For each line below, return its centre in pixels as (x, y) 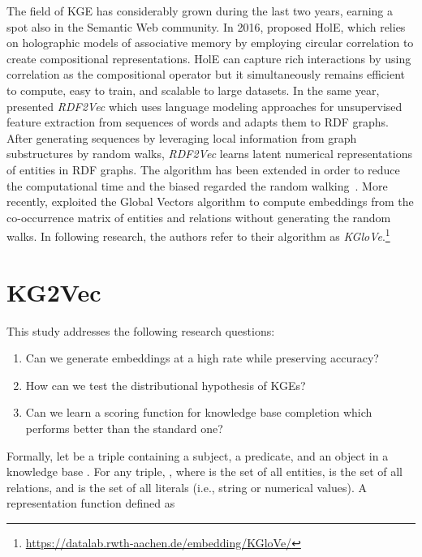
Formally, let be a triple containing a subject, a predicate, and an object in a (198, 455)
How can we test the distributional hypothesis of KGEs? (166, 385)
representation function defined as (91, 503)
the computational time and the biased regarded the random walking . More (197, 185)
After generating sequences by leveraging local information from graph (182, 137)
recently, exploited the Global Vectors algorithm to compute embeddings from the (210, 201)
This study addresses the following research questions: (141, 330)
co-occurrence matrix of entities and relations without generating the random (199, 217)
